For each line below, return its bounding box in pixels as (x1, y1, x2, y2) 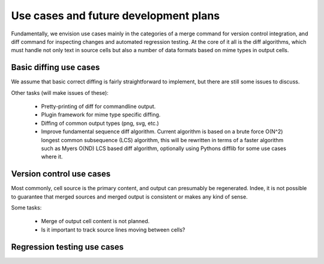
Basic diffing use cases (11, 62, 100, 73)
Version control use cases (11, 169, 111, 179)
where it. (41, 153, 63, 160)
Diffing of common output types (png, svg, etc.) (41, 119, 159, 127)
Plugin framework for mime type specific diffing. (41, 111, 161, 118)
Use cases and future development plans (11, 9, 220, 22)
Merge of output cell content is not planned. (41, 218, 150, 225)
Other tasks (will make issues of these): (11, 89, 109, 96)
